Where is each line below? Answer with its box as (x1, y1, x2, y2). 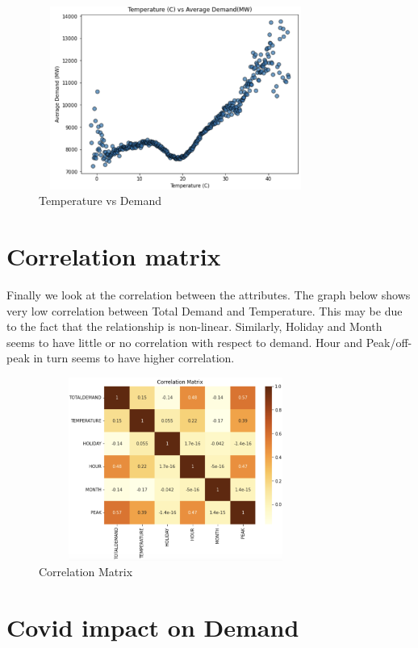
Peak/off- (366, 333, 412, 350)
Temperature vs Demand (39, 192, 162, 209)
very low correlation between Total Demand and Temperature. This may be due (6, 302, 403, 319)
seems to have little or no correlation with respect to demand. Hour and (6, 333, 363, 350)
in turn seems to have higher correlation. (33, 349, 235, 366)
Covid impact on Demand (6, 611, 299, 644)
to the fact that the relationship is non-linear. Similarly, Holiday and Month (6, 318, 382, 335)
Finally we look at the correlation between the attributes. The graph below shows (6, 286, 411, 303)
